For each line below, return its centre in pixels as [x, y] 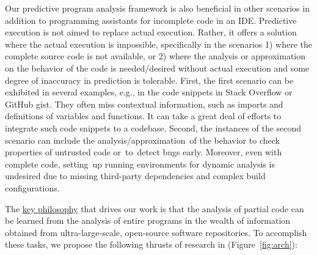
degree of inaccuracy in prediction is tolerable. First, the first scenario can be [149, 80]
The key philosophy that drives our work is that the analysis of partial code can [155, 208]
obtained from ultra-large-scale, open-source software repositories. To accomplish [156, 232]
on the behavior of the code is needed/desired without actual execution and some [157, 68]
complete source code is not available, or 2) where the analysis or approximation [155, 56]
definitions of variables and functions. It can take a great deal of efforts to [143, 116]
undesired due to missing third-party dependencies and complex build [135, 176]
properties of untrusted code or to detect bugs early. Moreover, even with [144, 152]
